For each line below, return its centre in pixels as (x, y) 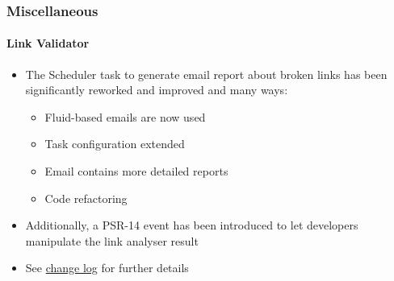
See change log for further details (107, 268)
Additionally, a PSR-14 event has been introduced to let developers (192, 225)
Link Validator (48, 43)
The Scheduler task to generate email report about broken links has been (206, 74)
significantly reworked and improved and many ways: (157, 90)
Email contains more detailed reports (136, 171)
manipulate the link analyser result (112, 240)
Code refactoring (86, 198)
